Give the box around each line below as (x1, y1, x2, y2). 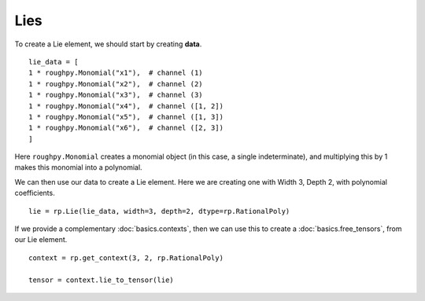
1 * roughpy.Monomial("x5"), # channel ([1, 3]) (28, 112, 224, 121)
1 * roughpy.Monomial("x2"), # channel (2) (28, 79, 204, 88)
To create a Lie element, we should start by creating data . (14, 39, 202, 49)
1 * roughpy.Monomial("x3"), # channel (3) (28, 90, 204, 100)
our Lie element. (14, 235, 68, 244)
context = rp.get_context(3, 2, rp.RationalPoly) (28, 253, 224, 262)
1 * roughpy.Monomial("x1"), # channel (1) (28, 68, 204, 78)
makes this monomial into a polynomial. (14, 163, 142, 172)
